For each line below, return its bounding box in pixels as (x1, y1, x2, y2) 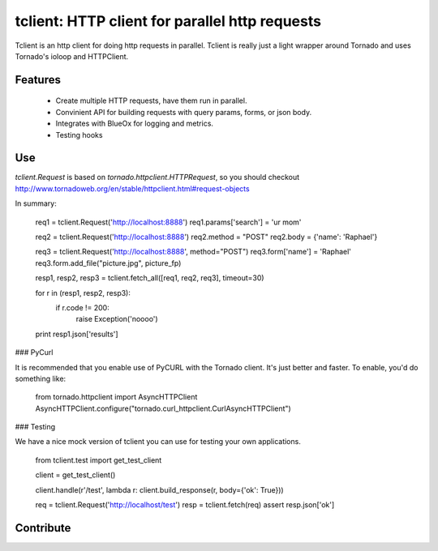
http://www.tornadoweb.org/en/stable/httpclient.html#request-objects (15, 183, 251, 194)
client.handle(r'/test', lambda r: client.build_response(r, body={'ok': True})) (35, 485, 284, 494)
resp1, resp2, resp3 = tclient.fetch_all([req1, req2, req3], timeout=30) (35, 273, 264, 283)
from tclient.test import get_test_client (35, 455, 162, 465)
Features (15, 73, 61, 87)
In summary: (15, 199, 57, 208)
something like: (15, 374, 67, 383)
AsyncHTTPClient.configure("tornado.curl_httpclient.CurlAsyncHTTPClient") (35, 404, 291, 413)
